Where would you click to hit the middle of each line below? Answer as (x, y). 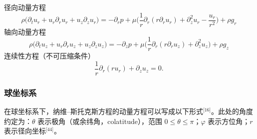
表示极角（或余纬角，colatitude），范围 (100, 121)
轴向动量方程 (25, 31)
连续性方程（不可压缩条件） (49, 56)
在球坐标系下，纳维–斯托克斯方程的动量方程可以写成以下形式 (104, 111)
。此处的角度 (232, 111)
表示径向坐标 (25, 131)
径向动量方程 (25, 7)
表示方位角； (229, 121)
